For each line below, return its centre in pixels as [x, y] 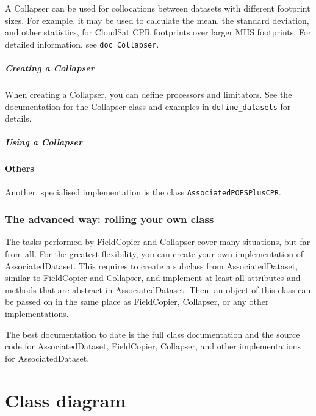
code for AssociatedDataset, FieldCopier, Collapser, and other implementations [153, 346]
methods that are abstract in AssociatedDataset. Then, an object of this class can [158, 289]
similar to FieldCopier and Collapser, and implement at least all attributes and [153, 278]
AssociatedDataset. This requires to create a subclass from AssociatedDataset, [152, 265]
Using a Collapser [44, 142]
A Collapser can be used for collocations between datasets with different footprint [158, 8]
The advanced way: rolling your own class [110, 219]
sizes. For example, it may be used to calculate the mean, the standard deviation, [157, 20]
